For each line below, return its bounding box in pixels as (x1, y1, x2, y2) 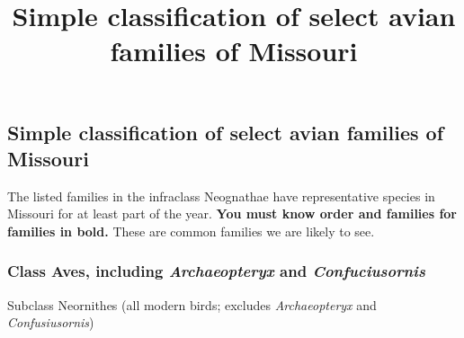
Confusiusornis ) (7, 313, 94, 332)
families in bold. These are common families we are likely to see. (7, 221, 375, 240)
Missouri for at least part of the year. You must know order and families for (7, 204, 458, 223)
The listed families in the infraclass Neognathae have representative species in (7, 186, 435, 205)
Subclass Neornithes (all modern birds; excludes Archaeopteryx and (7, 295, 377, 314)
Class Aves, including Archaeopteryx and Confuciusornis (7, 260, 425, 282)
